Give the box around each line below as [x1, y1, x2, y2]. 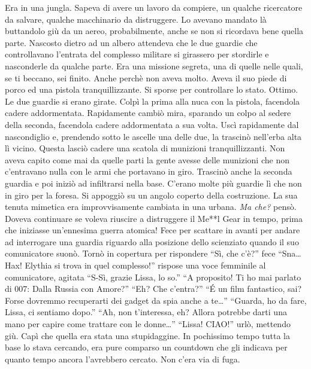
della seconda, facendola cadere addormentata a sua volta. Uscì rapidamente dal [5, 118, 299, 130]
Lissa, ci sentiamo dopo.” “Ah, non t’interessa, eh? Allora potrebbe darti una [5, 306, 287, 318]
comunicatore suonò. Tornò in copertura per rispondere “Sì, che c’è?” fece [5, 247, 276, 260]
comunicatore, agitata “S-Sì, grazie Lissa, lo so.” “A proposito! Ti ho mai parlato [5, 270, 301, 283]
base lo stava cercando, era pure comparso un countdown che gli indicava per [5, 341, 288, 353]
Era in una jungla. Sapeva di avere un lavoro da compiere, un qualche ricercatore [5, 1, 303, 13]
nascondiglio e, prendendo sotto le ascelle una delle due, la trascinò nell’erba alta [5, 130, 302, 142]
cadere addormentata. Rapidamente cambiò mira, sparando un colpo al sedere [5, 106, 291, 119]
